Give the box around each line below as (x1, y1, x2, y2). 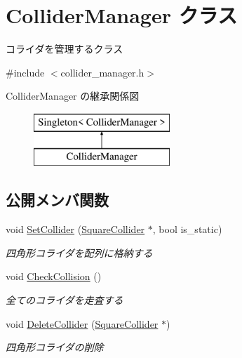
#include (6, 65, 45, 79)
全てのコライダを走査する (6, 293, 123, 307)
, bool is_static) (152, 222, 222, 237)
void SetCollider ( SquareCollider (6, 222, 145, 237)
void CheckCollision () (6, 269, 102, 284)
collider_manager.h (60, 65, 144, 79)
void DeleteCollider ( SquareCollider (6, 316, 159, 331)
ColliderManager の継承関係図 (6, 88, 140, 103)
